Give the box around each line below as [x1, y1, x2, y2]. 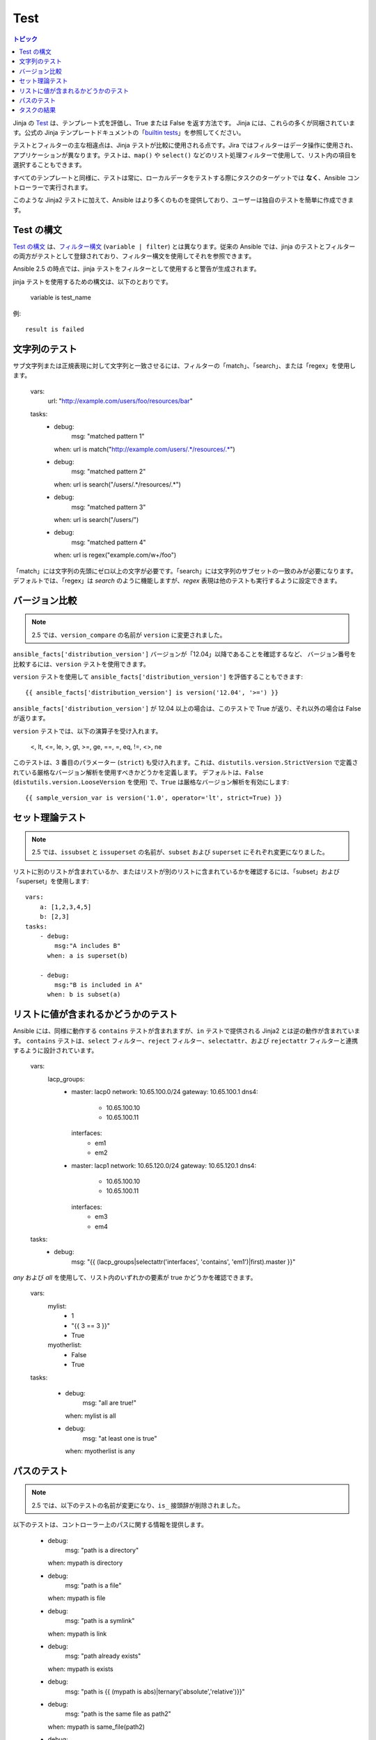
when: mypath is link [47, 1629, 107, 1638]
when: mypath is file [47, 1594, 106, 1602]
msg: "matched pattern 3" [71, 503, 146, 511]
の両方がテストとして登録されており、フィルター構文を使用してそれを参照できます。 [13, 252, 256, 260]
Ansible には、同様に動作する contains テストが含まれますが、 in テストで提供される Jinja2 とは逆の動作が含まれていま [13, 1027, 361, 1035]
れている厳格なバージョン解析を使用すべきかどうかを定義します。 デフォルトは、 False [13, 768, 264, 776]
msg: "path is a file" [65, 1581, 122, 1590]
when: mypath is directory [47, 1559, 123, 1567]
